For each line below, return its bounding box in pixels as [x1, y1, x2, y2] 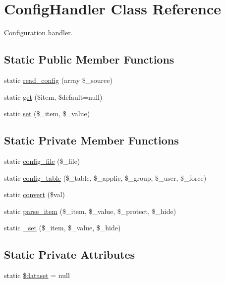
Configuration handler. [4, 27, 73, 38]
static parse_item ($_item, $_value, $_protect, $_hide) [4, 206, 176, 216]
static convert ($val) [4, 189, 65, 200]
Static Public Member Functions [4, 52, 174, 67]
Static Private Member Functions [4, 133, 179, 148]
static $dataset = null [4, 270, 70, 281]
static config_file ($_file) [4, 155, 80, 166]
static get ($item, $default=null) [4, 91, 103, 102]
